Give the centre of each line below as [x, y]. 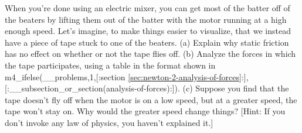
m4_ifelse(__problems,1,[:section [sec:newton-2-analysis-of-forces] [123, 76]
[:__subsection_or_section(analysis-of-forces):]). [92, 88]
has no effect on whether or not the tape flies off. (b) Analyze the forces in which [150, 54]
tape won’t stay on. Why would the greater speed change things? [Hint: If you [145, 111]
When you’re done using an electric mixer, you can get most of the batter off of [147, 8]
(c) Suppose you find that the [236, 88]
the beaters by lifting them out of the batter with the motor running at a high [146, 19]
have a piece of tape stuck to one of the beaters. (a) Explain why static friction [147, 42]
